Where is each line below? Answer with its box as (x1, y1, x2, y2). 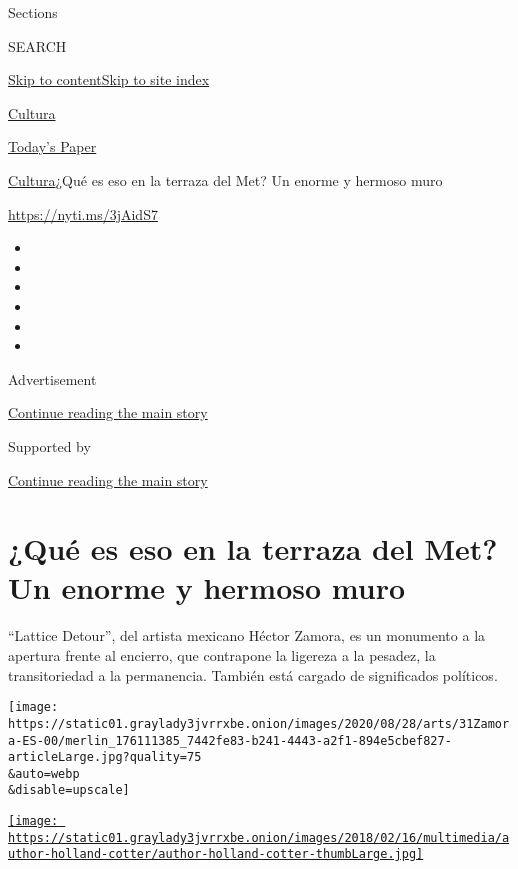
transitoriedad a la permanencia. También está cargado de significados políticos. (8, 664, 498, 685)
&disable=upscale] (8, 783, 130, 798)
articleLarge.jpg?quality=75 (8, 750, 202, 765)
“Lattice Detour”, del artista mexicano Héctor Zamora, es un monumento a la (8, 625, 486, 646)
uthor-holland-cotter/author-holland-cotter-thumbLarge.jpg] (8, 847, 424, 862)
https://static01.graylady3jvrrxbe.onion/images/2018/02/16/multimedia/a (8, 830, 510, 845)
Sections (8, 2, 58, 22)
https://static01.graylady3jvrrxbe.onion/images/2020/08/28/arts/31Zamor (8, 716, 510, 731)
